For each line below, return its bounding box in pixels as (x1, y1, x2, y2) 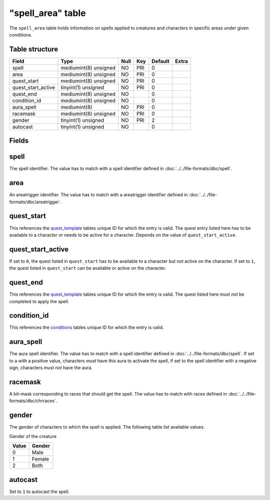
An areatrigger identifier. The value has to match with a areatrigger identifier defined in (9, 192, 188, 198)
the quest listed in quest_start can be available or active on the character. (9, 265, 166, 271)
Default (151, 57, 170, 64)
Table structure (9, 45, 58, 53)
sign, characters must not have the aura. (9, 365, 92, 371)
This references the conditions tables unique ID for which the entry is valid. (9, 325, 164, 331)
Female (31, 456, 49, 463)
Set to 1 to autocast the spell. (9, 489, 70, 495)
